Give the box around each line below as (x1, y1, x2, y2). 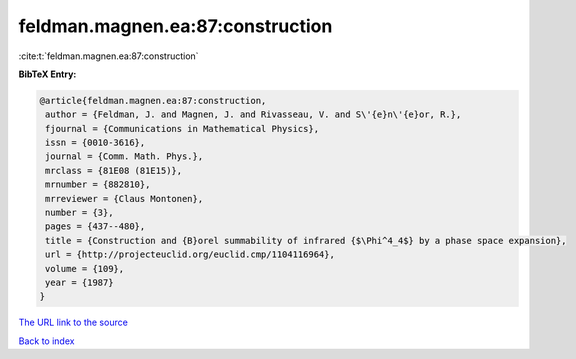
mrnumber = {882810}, (45, 179, 151, 190)
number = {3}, (45, 207, 114, 219)
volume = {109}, (45, 263, 125, 274)
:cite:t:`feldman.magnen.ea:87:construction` (18, 50, 199, 62)
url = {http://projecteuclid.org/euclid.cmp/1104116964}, (45, 249, 335, 260)
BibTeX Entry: (18, 68, 77, 80)
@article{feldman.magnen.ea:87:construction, (39, 95, 267, 106)
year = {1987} (45, 277, 114, 288)
